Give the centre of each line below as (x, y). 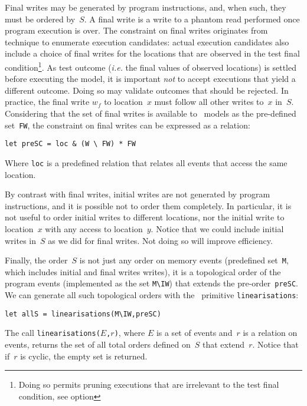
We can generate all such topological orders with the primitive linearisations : (152, 295)
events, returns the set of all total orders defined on (98, 344)
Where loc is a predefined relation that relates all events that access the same (146, 162)
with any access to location (94, 228)
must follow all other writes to (209, 102)
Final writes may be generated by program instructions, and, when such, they (146, 7)
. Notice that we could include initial (217, 228)
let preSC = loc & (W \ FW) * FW (70, 144)
